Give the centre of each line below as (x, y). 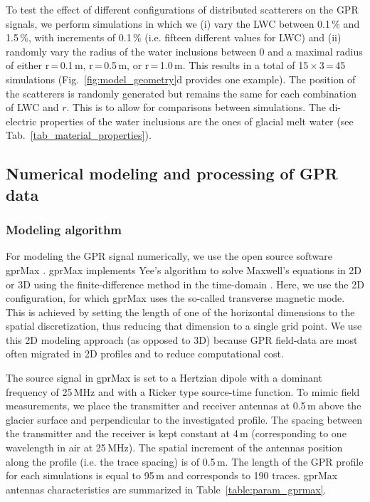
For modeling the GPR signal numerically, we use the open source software (169, 256)
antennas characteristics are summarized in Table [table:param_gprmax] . (166, 489)
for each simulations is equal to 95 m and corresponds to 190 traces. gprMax (172, 475)
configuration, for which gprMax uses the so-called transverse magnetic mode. (175, 298)
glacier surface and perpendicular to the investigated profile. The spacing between (184, 419)
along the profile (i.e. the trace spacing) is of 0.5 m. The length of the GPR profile (185, 461)
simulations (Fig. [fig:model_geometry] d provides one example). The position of (181, 79)
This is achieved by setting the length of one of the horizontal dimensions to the (180, 312)
